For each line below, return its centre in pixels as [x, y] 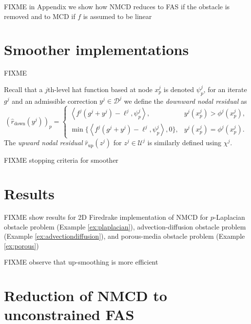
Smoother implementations [97, 49]
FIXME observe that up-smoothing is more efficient [81, 262]
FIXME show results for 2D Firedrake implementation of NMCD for [106, 217]
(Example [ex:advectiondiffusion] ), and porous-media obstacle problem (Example [125, 236]
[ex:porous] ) [21, 245]
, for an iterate [225, 89]
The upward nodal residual [43, 143]
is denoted [179, 89]
